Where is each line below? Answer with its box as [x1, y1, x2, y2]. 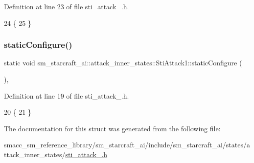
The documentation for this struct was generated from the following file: [4, 123, 221, 133]
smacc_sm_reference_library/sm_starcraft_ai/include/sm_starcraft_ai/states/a [4, 140, 250, 150]
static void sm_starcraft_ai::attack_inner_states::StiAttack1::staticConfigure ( [4, 58, 242, 68]
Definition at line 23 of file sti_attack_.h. [4, 1, 129, 11]
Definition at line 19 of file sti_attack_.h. [4, 90, 129, 101]
